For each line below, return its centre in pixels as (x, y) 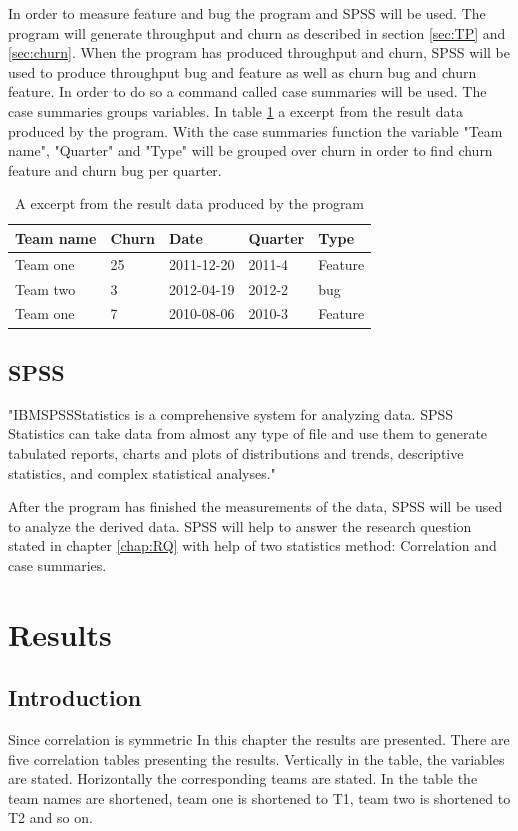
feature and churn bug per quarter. (115, 169)
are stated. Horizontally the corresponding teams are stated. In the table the (243, 778)
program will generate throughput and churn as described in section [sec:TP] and (257, 32)
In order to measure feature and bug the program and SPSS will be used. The (247, 13)
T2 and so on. (50, 817)
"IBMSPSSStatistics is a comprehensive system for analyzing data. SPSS (231, 413)
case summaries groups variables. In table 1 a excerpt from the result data (235, 110)
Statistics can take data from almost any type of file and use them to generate (248, 433)
